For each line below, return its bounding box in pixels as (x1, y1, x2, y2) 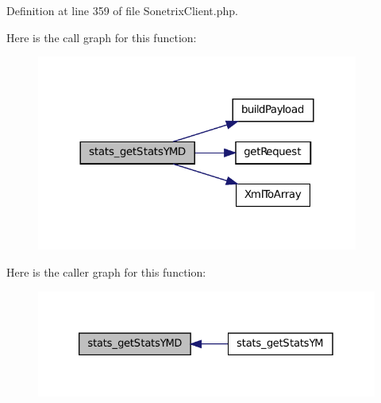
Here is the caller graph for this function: (6, 263, 206, 280)
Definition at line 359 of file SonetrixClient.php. (6, 2, 238, 18)
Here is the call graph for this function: (6, 29, 197, 45)
